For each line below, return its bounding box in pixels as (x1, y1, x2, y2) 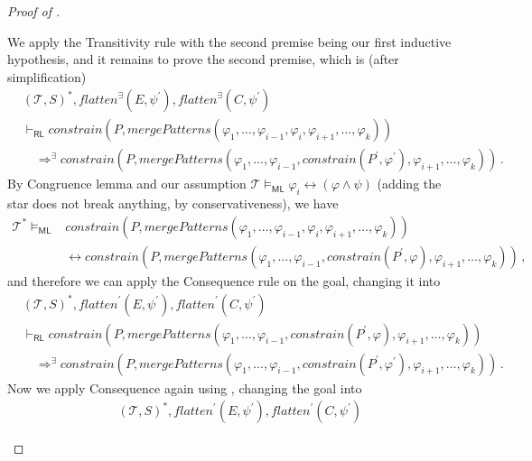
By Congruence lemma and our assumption (7, 174, 247, 193)
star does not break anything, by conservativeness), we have (7, 194, 339, 213)
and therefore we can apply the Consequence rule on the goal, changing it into (7, 271, 441, 290)
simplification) (7, 67, 87, 86)
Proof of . (7, 2, 61, 20)
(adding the (377, 174, 442, 193)
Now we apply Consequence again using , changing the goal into (7, 378, 362, 397)
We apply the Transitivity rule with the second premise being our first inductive (7, 32, 452, 51)
